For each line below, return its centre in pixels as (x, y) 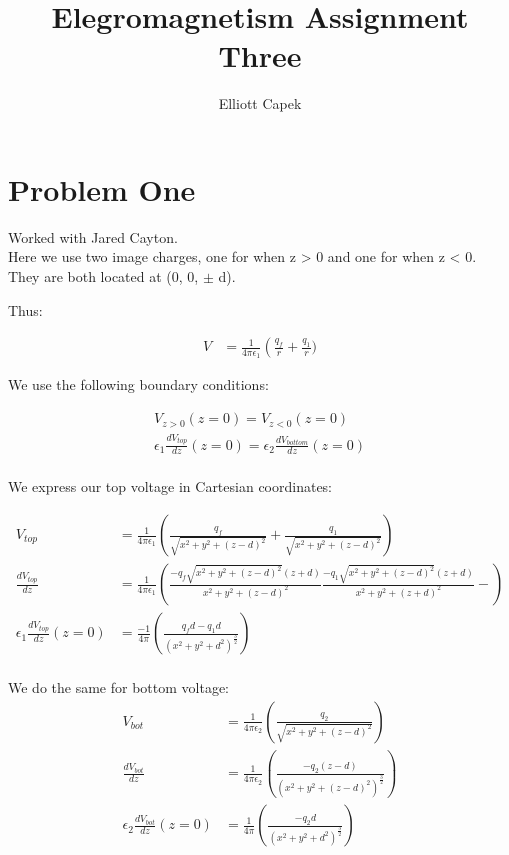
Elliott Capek (260, 103)
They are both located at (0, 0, (103, 276)
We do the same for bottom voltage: (118, 687)
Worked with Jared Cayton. (93, 236)
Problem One (102, 188)
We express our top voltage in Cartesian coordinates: (170, 486)
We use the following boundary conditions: (138, 384)
